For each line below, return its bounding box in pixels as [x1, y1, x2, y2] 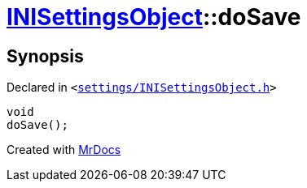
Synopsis [7, 45, 84, 66]
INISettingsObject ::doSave [7, 3, 301, 31]
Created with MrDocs [7, 143, 121, 157]
